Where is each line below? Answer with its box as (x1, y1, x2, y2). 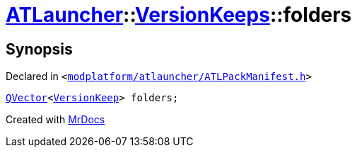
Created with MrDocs (6, 113, 105, 126)
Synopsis (6, 40, 73, 58)
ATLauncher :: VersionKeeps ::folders (6, 3, 352, 27)
